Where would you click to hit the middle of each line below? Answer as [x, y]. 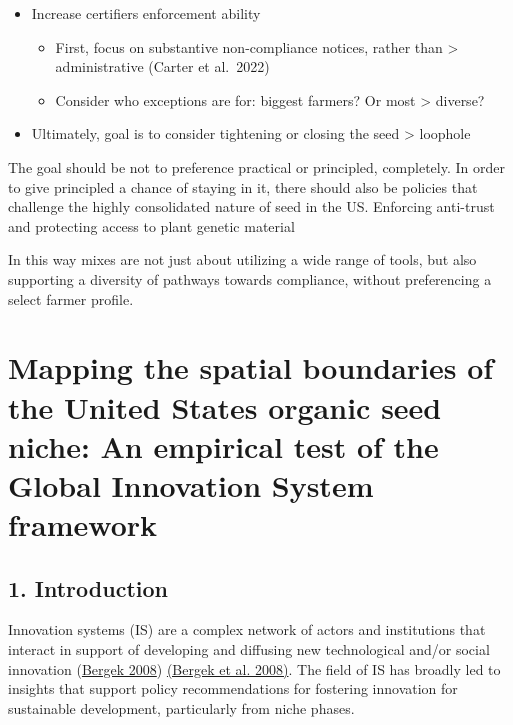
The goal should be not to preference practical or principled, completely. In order [256, 166]
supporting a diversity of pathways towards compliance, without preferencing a [250, 278]
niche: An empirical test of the [223, 445]
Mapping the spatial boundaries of [251, 367]
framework [83, 524]
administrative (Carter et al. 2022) [162, 66]
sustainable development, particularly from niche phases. [181, 707]
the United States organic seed [225, 406]
